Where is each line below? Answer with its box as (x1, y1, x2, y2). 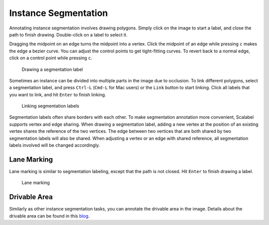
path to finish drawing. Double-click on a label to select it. (9, 31, 128, 37)
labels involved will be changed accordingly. (9, 142, 100, 148)
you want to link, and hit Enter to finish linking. (9, 91, 107, 97)
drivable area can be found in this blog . (9, 213, 90, 219)
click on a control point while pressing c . (9, 55, 92, 61)
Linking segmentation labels (21, 103, 80, 109)
